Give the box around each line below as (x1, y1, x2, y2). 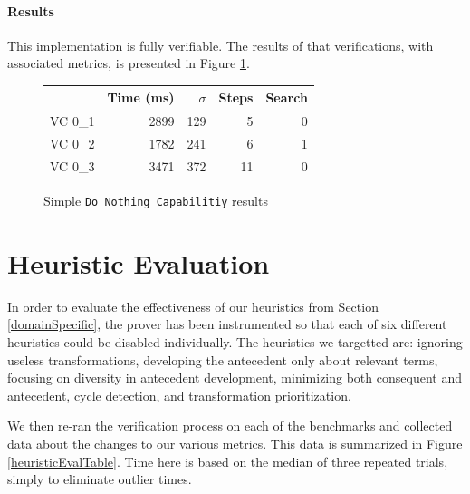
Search (265, 88, 308, 107)
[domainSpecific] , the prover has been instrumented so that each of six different (7, 315, 447, 334)
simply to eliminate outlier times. (7, 470, 192, 489)
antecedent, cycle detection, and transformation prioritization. (7, 385, 351, 404)
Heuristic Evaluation (7, 244, 270, 281)
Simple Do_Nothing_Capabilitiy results (43, 191, 268, 210)
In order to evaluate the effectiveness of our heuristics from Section (7, 296, 379, 315)
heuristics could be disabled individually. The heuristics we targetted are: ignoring (7, 333, 463, 352)
